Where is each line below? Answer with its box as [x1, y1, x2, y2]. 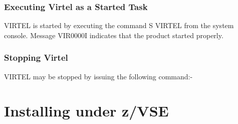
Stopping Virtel [4, 51, 68, 64]
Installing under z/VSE [4, 100, 169, 121]
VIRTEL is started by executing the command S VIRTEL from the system [4, 20, 234, 31]
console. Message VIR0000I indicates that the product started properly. [4, 30, 223, 40]
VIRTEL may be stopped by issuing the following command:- [4, 71, 193, 81]
